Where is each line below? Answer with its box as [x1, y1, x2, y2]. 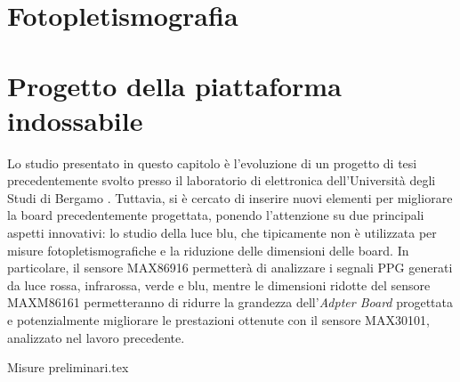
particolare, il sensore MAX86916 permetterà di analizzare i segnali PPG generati [7, 258, 453, 277]
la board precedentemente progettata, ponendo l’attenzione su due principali [7, 206, 424, 224]
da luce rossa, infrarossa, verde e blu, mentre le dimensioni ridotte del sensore [7, 275, 431, 294]
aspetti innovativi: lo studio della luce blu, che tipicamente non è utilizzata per [7, 224, 437, 242]
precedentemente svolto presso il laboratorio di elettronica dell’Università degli [7, 171, 436, 190]
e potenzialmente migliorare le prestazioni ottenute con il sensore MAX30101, [7, 311, 430, 329]
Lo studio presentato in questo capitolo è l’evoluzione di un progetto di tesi [7, 153, 417, 172]
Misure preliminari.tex [7, 358, 129, 377]
